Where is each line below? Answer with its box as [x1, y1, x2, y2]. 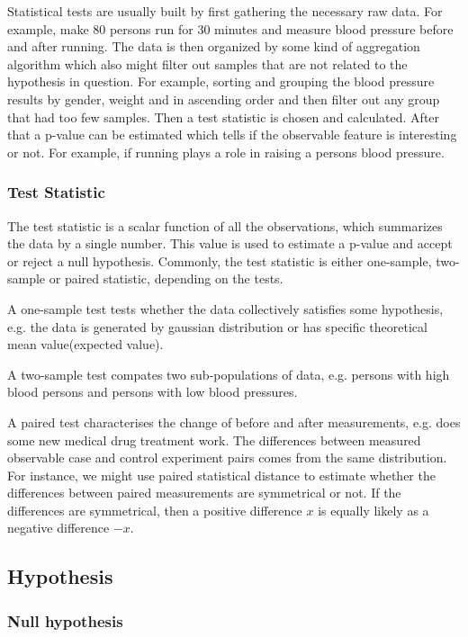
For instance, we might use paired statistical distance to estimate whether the [7, 465, 436, 484]
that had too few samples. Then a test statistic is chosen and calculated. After [7, 107, 440, 126]
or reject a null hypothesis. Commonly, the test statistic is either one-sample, [7, 251, 432, 270]
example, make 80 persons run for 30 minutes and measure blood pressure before [7, 19, 454, 38]
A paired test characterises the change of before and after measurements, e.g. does [7, 412, 461, 431]
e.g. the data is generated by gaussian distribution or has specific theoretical [7, 317, 427, 336]
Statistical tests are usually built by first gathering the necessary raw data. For [7, 2, 443, 20]
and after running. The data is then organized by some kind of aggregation [7, 37, 420, 56]
